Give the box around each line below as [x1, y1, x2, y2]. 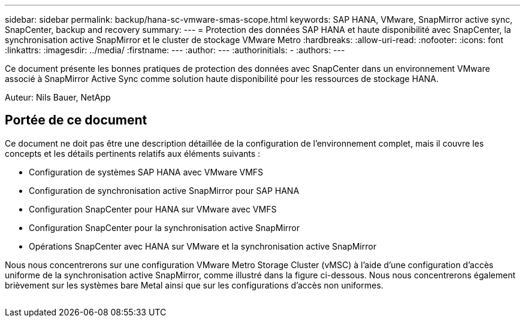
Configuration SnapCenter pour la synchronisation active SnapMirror [29, 222, 300, 233]
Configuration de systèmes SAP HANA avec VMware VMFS [29, 166, 264, 177]
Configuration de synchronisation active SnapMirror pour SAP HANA [29, 185, 300, 196]
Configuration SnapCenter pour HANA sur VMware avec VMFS [29, 203, 277, 214]
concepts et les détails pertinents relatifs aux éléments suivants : [5, 148, 261, 159]
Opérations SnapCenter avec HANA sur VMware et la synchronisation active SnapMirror [29, 241, 376, 251]
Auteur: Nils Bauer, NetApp [5, 92, 111, 102]
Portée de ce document [5, 113, 147, 128]
